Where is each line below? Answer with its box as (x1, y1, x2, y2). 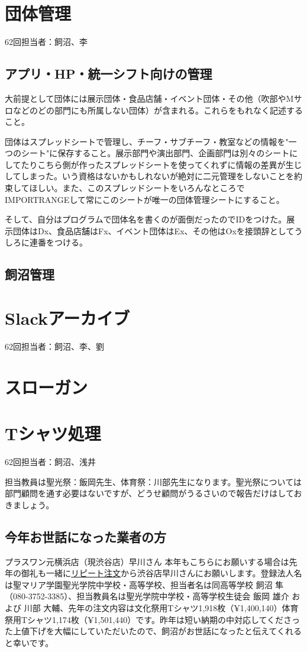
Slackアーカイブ (5, 306, 130, 330)
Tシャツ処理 (5, 421, 101, 446)
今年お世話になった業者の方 (5, 527, 166, 546)
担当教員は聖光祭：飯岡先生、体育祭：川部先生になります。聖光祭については (5, 475, 302, 488)
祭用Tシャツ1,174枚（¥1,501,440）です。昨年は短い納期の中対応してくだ (5, 613, 284, 625)
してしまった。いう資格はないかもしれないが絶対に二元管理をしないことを (5, 170, 295, 182)
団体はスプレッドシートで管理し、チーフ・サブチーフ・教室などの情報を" (5, 135, 289, 147)
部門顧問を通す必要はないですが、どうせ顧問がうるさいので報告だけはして (5, 487, 294, 499)
